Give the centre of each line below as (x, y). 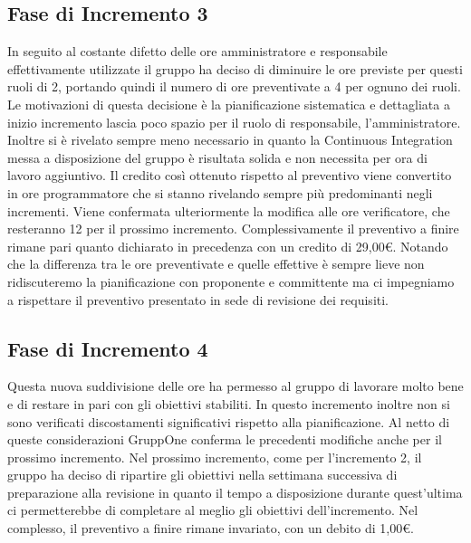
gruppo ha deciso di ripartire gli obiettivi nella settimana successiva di (202, 475)
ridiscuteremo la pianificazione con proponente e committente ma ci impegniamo (231, 281)
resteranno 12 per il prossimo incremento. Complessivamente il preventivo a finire (233, 229)
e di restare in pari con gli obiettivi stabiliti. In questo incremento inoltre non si (229, 403)
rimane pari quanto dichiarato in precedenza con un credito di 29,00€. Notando (228, 246)
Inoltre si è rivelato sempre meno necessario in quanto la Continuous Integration (230, 140)
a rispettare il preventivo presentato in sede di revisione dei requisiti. (198, 299)
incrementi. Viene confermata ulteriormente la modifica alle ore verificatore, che (229, 210)
